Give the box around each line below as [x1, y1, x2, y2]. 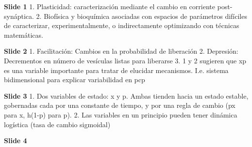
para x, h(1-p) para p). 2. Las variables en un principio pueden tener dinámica [4, 109, 237, 119]
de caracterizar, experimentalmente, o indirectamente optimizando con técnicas [4, 20, 239, 30]
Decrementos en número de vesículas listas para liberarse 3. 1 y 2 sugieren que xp [4, 55, 247, 65]
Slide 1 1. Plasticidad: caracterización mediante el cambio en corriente [4, 1, 215, 11]
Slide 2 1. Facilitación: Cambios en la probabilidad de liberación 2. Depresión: [4, 46, 238, 56]
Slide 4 [4, 135, 27, 146]
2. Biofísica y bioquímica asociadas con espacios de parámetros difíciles [36, 11, 247, 21]
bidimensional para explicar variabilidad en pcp [4, 74, 145, 85]
